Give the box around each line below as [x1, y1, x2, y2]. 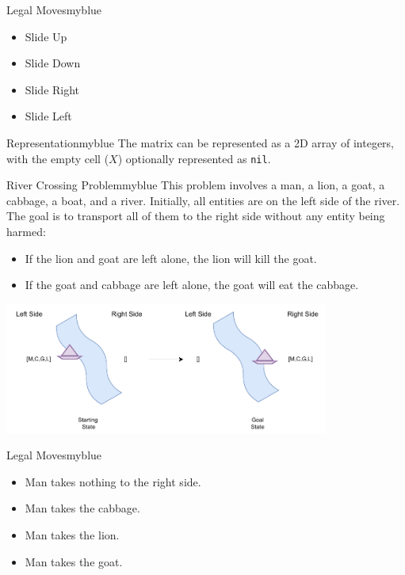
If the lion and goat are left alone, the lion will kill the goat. [25, 249, 317, 266]
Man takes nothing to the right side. [25, 473, 201, 489]
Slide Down [25, 55, 81, 71]
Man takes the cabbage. [25, 500, 140, 516]
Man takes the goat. [25, 553, 123, 569]
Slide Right [25, 81, 80, 97]
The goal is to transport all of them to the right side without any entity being [6, 208, 385, 224]
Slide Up [25, 28, 67, 44]
